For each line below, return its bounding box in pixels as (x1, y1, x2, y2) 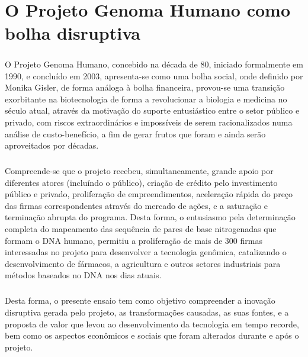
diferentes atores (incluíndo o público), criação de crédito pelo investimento (5, 176, 278, 188)
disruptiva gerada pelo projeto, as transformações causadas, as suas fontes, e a (5, 305, 289, 318)
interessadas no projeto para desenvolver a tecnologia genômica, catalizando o (5, 246, 287, 258)
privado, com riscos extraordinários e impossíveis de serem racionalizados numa (5, 115, 293, 128)
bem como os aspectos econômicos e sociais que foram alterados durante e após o (5, 329, 299, 342)
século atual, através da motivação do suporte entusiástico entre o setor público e (5, 104, 300, 117)
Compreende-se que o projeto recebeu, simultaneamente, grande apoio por (5, 165, 274, 177)
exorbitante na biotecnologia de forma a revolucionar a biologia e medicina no (5, 92, 287, 105)
